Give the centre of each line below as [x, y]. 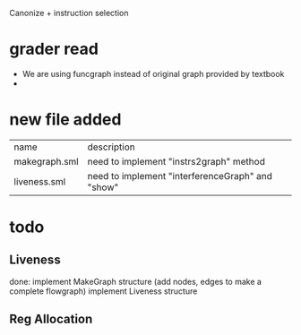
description [112, 147]
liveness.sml [40, 181]
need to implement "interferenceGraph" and [180, 176]
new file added [65, 120]
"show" [103, 187]
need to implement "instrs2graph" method [176, 161]
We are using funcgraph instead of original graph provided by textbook [153, 73]
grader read [54, 49]
